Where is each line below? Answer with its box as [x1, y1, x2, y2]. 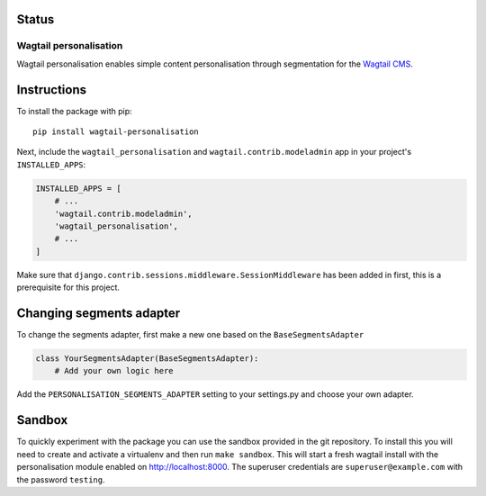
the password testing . [16, 473, 105, 485]
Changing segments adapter [16, 305, 181, 320]
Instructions [16, 82, 87, 97]
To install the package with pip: [16, 105, 132, 116]
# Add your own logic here [54, 365, 175, 376]
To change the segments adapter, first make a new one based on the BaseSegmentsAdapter [16, 329, 364, 340]
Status [16, 12, 55, 27]
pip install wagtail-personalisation [32, 127, 200, 137]
